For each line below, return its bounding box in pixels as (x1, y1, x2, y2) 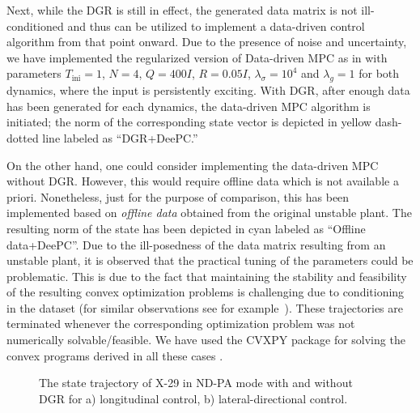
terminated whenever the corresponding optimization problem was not (6, 315, 355, 332)
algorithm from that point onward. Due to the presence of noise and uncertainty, (6, 33, 407, 50)
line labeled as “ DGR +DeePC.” (42, 129, 198, 146)
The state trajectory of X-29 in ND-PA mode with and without (39, 374, 353, 391)
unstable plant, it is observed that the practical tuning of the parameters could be (6, 252, 414, 269)
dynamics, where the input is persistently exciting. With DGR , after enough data (6, 82, 410, 99)
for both (358, 65, 400, 82)
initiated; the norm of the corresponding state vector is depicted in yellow (6, 113, 372, 130)
